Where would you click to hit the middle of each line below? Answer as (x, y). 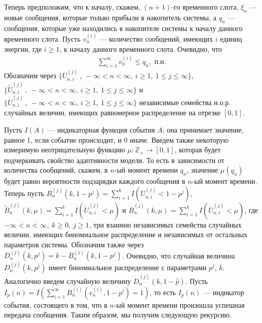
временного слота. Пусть (42, 38)
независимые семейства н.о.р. (185, 102)
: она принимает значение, (203, 129)
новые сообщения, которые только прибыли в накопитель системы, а (110, 17)
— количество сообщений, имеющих (156, 38)
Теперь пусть (24, 193)
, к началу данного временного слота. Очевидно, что (141, 49)
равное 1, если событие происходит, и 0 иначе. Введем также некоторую (116, 139)
